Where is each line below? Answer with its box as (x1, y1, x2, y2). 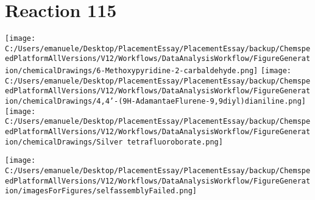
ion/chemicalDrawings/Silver (5, 137, 123, 146)
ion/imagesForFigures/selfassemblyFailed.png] (5, 187, 197, 196)
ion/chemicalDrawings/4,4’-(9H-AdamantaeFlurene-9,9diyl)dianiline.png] (5, 97, 306, 106)
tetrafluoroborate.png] (127, 137, 223, 146)
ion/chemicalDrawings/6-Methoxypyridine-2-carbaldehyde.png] (5, 66, 258, 76)
